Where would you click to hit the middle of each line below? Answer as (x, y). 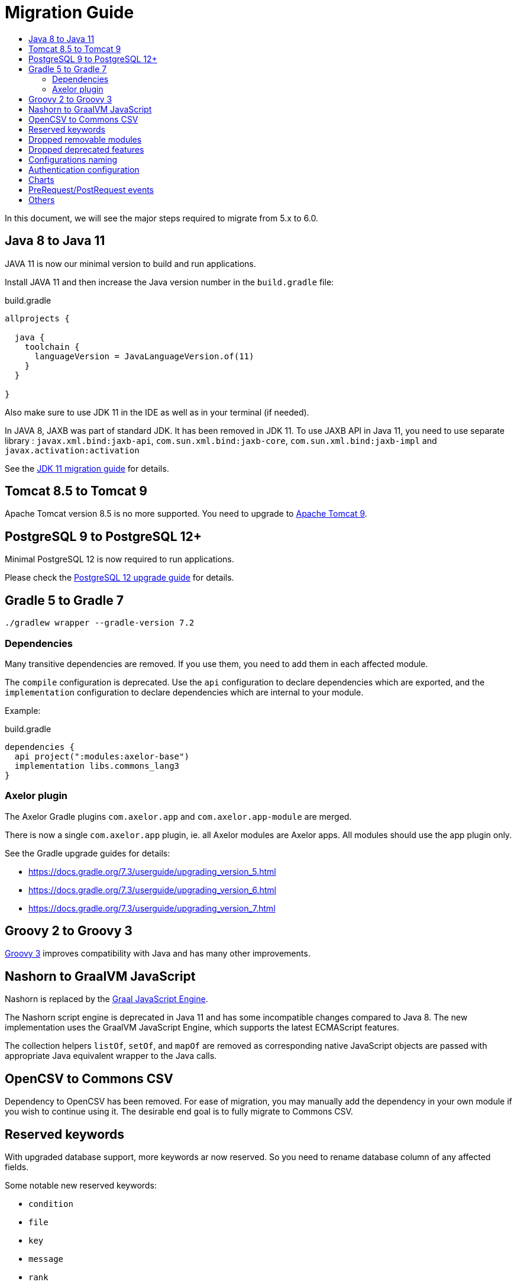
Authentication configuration (84, 169)
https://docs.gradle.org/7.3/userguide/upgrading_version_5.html (152, 871)
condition (51, 1204)
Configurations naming (73, 159)
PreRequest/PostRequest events (91, 189)
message (46, 1259)
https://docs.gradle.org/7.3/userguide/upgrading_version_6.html (152, 890)
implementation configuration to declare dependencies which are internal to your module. (184, 692)
